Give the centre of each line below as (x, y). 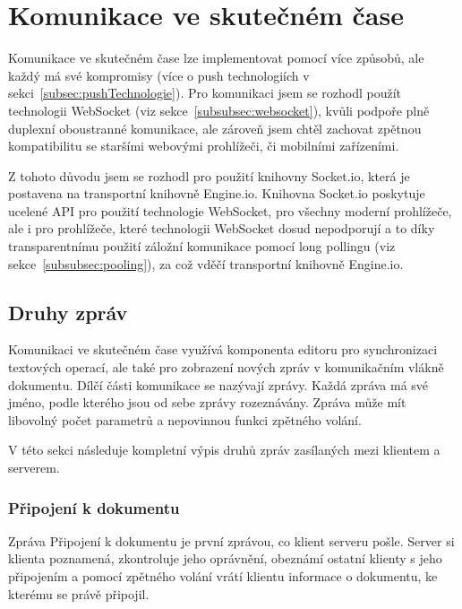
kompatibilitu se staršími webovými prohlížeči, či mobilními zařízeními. (204, 146)
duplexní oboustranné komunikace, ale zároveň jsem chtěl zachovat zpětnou (215, 128)
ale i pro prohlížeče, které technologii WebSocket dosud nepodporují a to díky (222, 228)
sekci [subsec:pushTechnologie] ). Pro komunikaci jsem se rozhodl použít (205, 93)
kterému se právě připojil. (79, 593)
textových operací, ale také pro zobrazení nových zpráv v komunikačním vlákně (226, 367)
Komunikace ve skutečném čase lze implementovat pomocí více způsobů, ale (216, 58)
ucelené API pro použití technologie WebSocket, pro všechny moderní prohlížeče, (230, 210)
